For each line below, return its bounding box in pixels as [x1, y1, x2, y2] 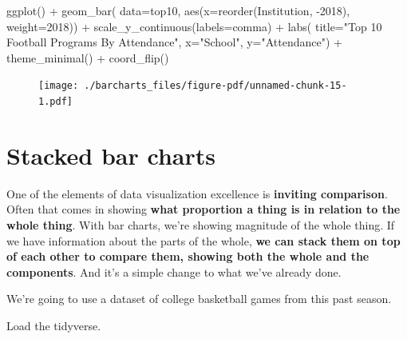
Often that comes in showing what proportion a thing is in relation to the [6, 201, 401, 217]
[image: [38, 80, 79, 92]
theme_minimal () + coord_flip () [6, 49, 169, 66]
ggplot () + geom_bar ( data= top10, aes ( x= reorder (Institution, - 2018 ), [6, 2, 350, 18]
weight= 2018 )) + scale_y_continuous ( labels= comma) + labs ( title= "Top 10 [6, 18, 382, 34]
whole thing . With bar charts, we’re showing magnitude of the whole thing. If [6, 217, 395, 233]
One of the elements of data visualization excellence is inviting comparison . [6, 185, 388, 201]
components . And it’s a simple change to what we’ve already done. [6, 263, 342, 280]
